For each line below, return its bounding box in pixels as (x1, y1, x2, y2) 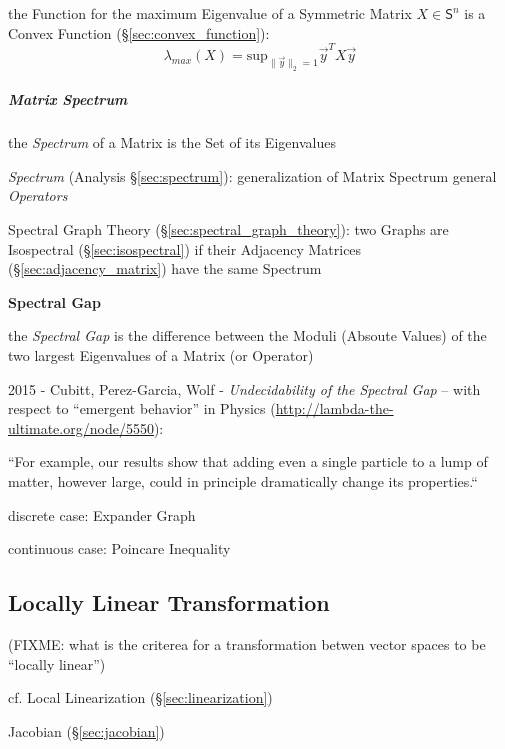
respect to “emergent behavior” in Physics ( (8, 398, 276, 419)
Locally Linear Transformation (8, 587, 330, 618)
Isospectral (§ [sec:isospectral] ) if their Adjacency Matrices (8, 238, 362, 259)
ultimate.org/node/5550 (8, 417, 154, 438)
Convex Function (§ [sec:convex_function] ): (8, 22, 270, 43)
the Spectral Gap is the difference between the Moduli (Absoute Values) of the (8, 325, 487, 346)
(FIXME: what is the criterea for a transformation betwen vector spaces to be (8, 633, 486, 654)
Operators (8, 185, 68, 206)
